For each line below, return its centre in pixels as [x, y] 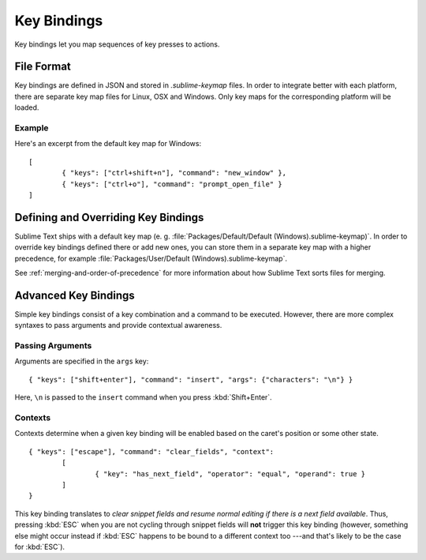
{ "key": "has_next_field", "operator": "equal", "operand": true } [230, 474]
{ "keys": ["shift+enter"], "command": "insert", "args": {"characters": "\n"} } [191, 380]
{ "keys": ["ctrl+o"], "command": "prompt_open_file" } [172, 184]
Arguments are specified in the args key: [82, 361]
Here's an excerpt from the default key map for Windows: [108, 144]
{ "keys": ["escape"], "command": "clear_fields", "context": [151, 451]
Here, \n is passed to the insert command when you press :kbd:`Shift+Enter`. [143, 397]
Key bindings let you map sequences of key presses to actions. [117, 44]
